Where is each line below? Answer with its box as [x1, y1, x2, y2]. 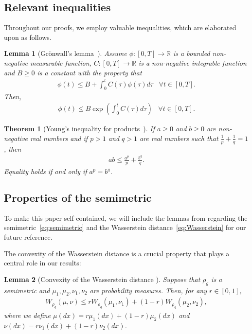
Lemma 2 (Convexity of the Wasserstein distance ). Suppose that [4, 274, 200, 284]
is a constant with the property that [37, 67, 142, 77]
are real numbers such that [139, 133, 218, 143]
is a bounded [173, 48, 210, 58]
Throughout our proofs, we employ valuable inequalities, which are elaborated [4, 22, 236, 33]
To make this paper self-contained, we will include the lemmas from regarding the [4, 212, 248, 223]
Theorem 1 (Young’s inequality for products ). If [4, 123, 155, 134]
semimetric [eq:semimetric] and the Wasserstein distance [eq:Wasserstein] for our [4, 222, 246, 232]
